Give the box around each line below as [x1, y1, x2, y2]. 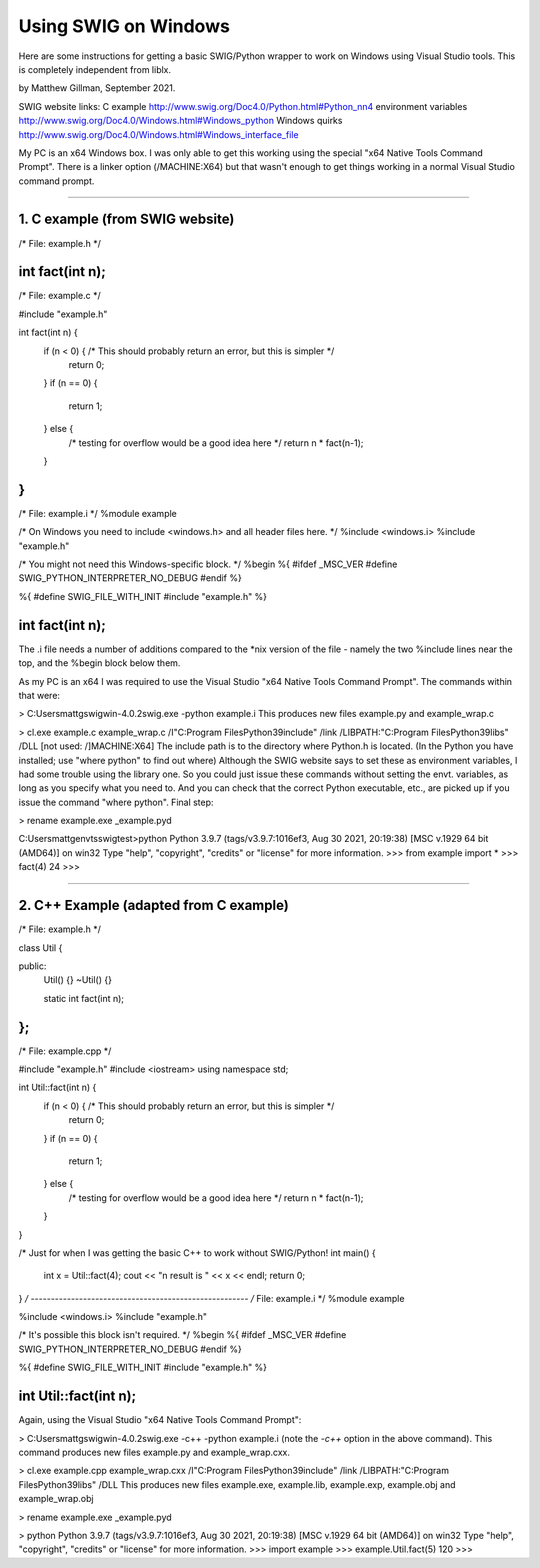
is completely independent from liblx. [18, 63, 172, 75]
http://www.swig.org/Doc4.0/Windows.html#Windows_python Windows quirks [18, 115, 343, 127]
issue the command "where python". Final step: [18, 796, 214, 808]
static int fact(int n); [43, 992, 125, 1004]
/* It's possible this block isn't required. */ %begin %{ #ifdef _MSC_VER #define [18, 1329, 347, 1341]
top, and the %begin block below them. [18, 657, 181, 669]
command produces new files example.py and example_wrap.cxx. [18, 1446, 290, 1458]
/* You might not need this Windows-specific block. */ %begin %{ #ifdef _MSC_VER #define [18, 558, 398, 570]
